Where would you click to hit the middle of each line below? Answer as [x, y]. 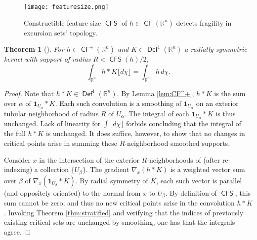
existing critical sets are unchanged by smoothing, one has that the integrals [120, 222]
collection [55, 169]
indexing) [18, 169]
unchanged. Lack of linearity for [52, 123]
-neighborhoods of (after [184, 159]
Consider [17, 159]
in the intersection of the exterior [89, 159]
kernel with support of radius [47, 59]
